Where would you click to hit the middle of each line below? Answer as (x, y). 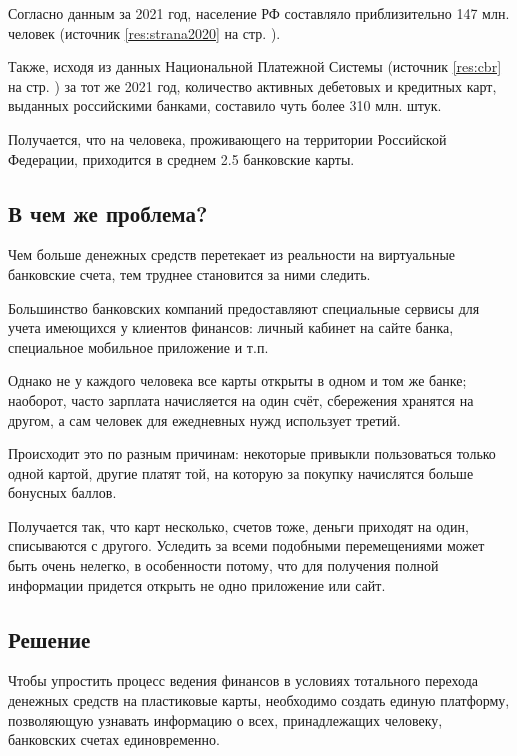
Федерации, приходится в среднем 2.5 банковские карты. (181, 158)
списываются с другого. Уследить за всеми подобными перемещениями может (246, 545)
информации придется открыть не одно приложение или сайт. (197, 584)
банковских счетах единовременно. (114, 739)
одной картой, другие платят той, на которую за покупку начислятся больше (241, 472)
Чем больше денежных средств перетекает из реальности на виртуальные (232, 254)
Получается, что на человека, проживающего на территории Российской (227, 138)
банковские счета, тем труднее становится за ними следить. (189, 273)
